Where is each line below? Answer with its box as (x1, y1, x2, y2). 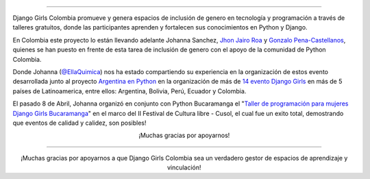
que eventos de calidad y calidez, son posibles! (12, 119, 147, 127)
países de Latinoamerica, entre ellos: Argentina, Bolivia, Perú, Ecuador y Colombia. (12, 86, 247, 95)
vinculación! (166, 163, 201, 171)
